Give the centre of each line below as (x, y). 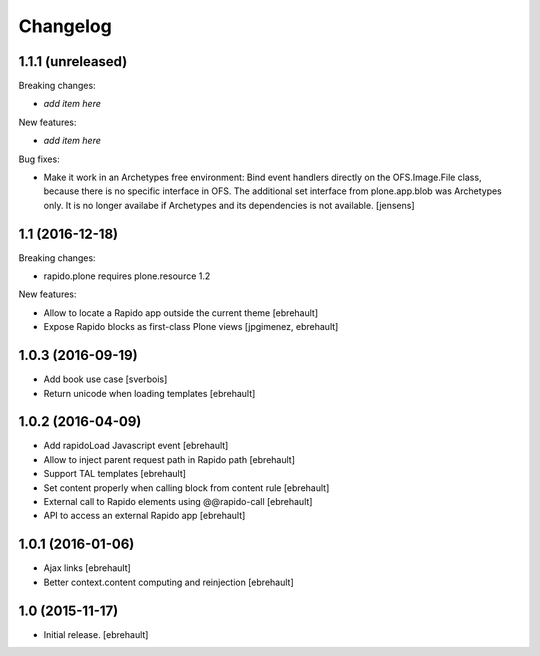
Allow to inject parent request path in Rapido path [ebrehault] (169, 459)
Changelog (65, 26)
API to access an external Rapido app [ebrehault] (144, 516)
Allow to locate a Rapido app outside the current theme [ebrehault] (181, 312)
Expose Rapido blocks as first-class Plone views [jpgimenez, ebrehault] (191, 327)
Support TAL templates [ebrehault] (115, 474)
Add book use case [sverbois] (105, 379)
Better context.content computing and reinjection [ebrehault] (168, 582)
